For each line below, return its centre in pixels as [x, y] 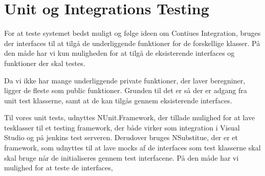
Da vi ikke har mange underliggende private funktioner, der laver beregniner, [125, 80]
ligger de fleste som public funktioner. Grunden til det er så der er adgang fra [126, 90]
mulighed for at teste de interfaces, [59, 168]
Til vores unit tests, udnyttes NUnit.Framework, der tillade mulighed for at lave [130, 117]
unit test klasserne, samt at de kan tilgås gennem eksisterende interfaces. [118, 100]
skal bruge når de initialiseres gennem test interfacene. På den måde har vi [122, 157]
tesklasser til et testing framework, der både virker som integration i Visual [122, 127]
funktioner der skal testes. [45, 63]
